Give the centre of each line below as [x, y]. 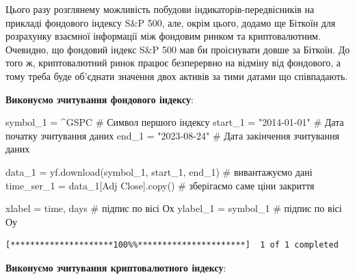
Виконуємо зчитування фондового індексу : [100, 99]
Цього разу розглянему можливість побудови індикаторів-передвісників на [160, 9]
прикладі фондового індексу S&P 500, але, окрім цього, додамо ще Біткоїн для [171, 22]
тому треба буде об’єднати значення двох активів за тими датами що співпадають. [177, 76]
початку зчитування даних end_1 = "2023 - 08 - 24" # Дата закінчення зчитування [172, 135]
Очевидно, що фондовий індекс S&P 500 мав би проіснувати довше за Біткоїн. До [178, 49]
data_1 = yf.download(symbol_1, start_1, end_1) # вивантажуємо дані [159, 171]
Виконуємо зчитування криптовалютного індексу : [116, 267]
